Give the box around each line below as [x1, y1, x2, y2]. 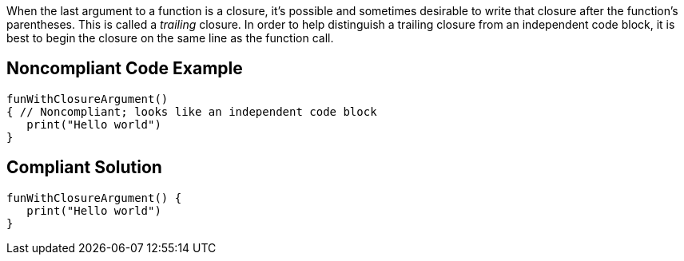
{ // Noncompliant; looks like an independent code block [6, 105, 377, 118]
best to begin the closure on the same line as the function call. [6, 31, 334, 45]
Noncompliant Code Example [6, 58, 243, 79]
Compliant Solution [6, 157, 162, 178]
